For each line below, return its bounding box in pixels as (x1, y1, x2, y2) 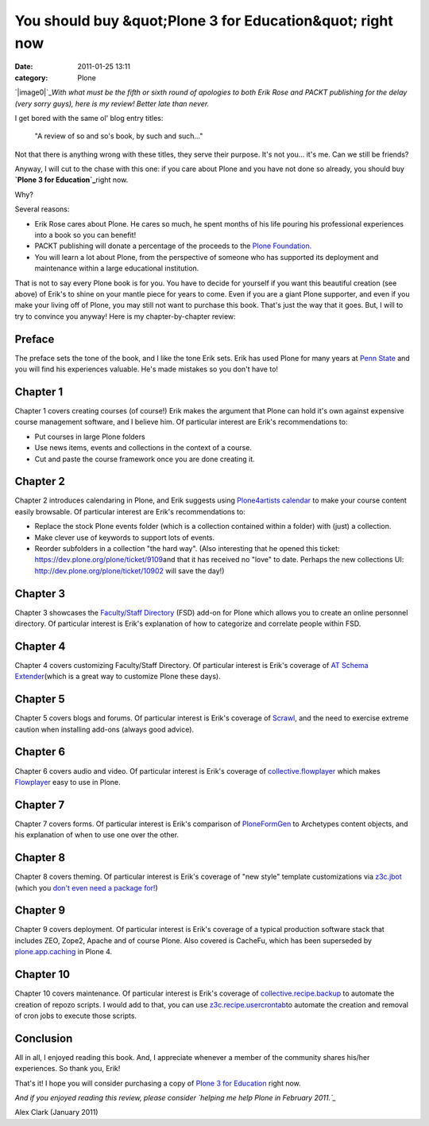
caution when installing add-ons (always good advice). (14, 724, 195, 734)
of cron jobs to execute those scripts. (14, 1011, 137, 1020)
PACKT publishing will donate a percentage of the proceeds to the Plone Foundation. (34, 241, 312, 250)
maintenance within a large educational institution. (34, 263, 199, 274)
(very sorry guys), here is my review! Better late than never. (14, 99, 210, 108)
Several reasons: (14, 204, 70, 214)
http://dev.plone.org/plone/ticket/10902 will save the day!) (34, 565, 225, 576)
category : (14, 72, 48, 83)
